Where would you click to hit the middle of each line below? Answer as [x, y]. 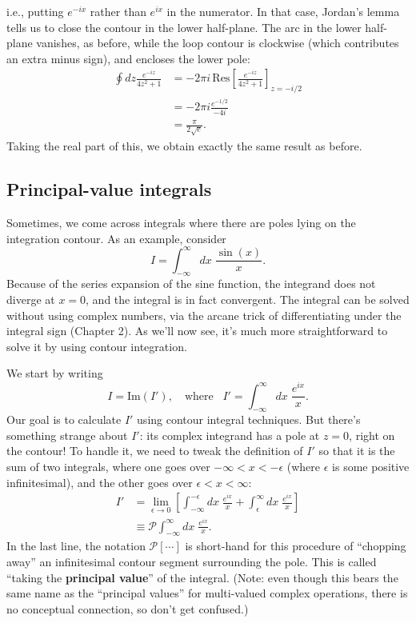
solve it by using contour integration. [97, 346]
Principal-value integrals [109, 189]
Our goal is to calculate [64, 419]
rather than [118, 11]
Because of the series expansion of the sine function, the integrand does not [191, 284]
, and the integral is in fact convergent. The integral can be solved [248, 299]
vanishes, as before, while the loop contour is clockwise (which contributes [218, 43]
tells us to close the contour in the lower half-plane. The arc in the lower [184, 27]
